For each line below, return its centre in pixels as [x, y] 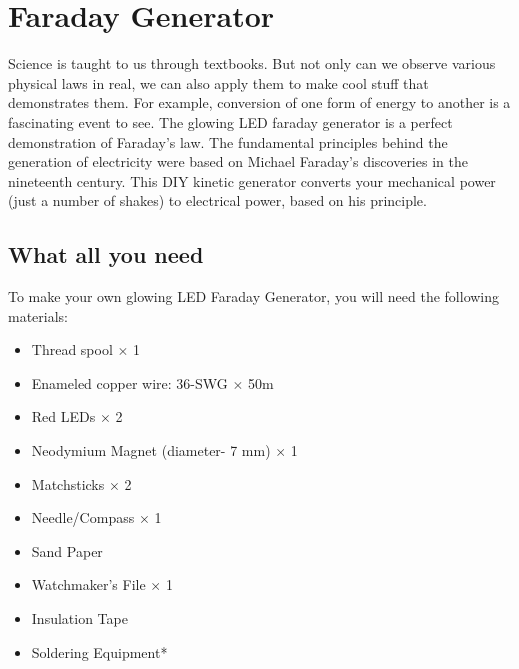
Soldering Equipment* [99, 651]
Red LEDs [63, 416]
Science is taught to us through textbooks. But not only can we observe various [252, 63]
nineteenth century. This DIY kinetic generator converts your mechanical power [252, 180]
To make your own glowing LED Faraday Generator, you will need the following [254, 296]
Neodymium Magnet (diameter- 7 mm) [151, 450]
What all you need [106, 254]
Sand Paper [67, 550]
